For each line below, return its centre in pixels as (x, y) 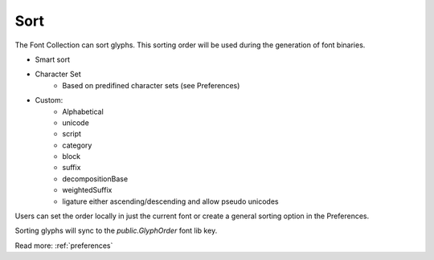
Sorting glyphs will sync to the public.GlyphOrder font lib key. (116, 231)
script (72, 134)
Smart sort (52, 59)
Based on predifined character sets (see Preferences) (151, 85)
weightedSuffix (87, 190)
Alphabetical (83, 112)
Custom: (49, 100)
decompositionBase (95, 179)
